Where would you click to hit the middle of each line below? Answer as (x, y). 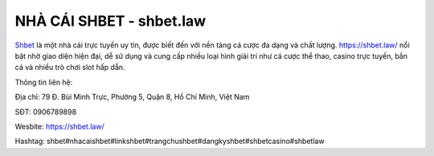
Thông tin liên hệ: (44, 82)
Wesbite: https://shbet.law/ (59, 126)
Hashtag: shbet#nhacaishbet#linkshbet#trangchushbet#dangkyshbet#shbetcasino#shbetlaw (170, 142)
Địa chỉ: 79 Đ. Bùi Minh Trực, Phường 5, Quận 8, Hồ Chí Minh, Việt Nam (132, 97)
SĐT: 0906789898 (45, 112)
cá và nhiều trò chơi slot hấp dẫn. (70, 68)
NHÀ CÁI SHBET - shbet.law (111, 21)
